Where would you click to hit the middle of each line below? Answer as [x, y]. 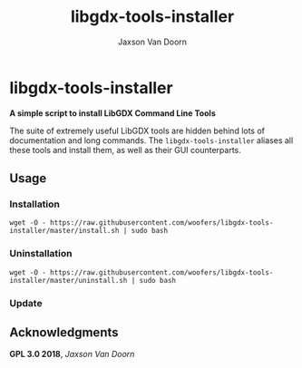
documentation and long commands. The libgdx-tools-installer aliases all [151, 140]
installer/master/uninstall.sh [68, 280]
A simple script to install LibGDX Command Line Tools [112, 113]
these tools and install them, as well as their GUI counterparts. [126, 150]
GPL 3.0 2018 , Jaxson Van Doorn [72, 354]
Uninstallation [41, 254]
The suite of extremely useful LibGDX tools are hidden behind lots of [137, 131]
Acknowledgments [64, 332]
